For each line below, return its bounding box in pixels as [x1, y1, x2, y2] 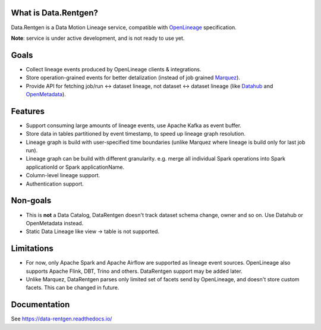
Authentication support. [26, 180, 84, 187]
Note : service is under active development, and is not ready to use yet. [11, 34, 185, 42]
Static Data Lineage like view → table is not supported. [26, 228, 160, 235]
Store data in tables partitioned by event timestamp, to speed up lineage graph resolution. [26, 130, 246, 137]
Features [11, 106, 45, 116]
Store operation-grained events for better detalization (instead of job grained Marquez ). [26, 74, 241, 81]
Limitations [11, 244, 53, 254]
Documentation [11, 300, 70, 310]
